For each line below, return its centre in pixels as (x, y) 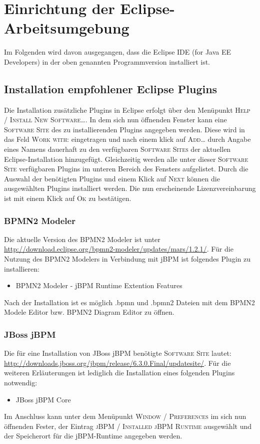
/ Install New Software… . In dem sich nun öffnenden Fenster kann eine (115, 120)
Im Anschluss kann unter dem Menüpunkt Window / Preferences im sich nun (125, 416)
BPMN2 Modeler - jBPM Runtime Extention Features (99, 285)
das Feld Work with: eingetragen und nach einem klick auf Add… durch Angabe (127, 139)
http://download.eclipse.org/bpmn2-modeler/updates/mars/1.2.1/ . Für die (119, 249)
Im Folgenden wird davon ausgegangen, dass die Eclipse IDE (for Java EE (118, 52)
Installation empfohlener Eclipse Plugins (111, 88)
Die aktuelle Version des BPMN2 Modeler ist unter (82, 239)
